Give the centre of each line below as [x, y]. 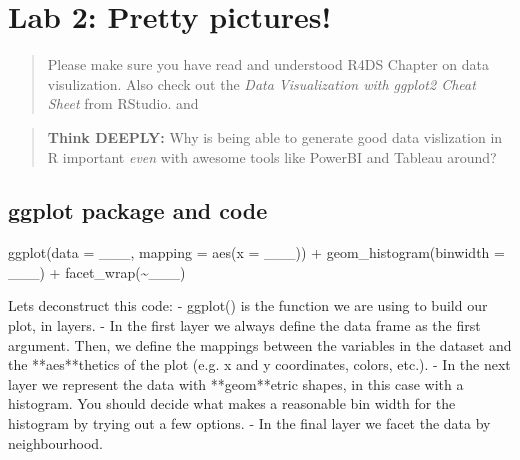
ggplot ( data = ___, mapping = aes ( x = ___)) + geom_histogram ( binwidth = [256, 252]
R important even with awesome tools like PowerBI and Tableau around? [272, 156]
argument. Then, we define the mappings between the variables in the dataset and [260, 344]
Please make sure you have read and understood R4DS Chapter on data [268, 64]
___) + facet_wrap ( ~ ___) [97, 271]
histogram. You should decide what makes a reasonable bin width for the [232, 403]
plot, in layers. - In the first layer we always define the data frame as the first [244, 325]
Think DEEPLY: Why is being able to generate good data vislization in [275, 136]
